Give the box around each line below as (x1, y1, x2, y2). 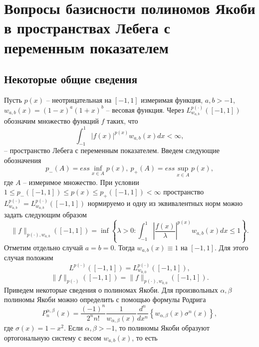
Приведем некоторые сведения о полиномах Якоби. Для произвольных (4, 284, 218, 295)
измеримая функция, (141, 94, 203, 105)
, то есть (132, 332, 158, 343)
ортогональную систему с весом (4, 332, 101, 343)
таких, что (107, 116, 138, 126)
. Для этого (215, 242, 249, 252)
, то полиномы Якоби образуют (115, 323, 210, 333)
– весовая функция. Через (106, 104, 184, 115)
